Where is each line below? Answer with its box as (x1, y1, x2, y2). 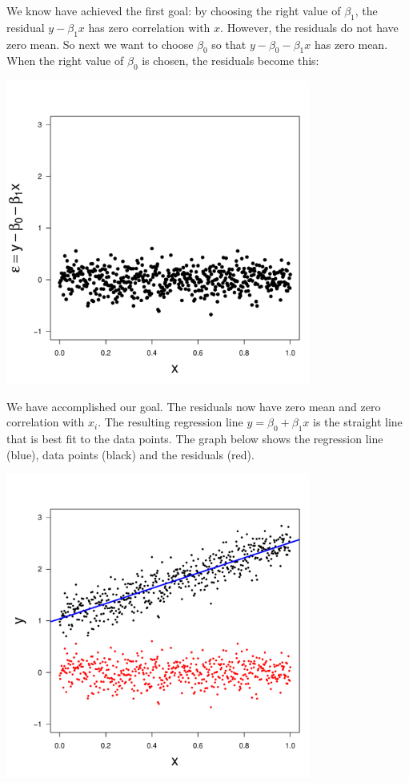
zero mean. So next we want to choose (6, 35, 194, 52)
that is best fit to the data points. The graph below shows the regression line (6, 430, 383, 447)
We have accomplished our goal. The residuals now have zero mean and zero (6, 398, 381, 414)
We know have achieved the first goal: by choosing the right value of (6, 2, 341, 18)
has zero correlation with (88, 18, 211, 35)
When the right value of (6, 52, 124, 69)
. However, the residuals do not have (220, 18, 399, 35)
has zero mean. (314, 35, 388, 52)
